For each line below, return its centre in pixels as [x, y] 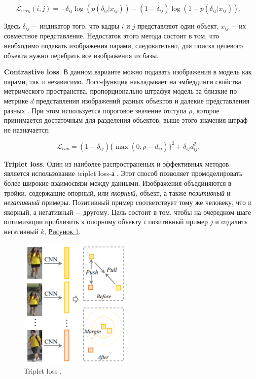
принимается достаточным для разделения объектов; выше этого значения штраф [126, 120]
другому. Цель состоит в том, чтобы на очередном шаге [167, 212]
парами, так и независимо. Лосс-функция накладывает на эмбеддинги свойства [123, 81]
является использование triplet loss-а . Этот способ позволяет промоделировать [123, 173]
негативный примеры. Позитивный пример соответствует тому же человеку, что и [128, 202]
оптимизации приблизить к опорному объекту [73, 222]
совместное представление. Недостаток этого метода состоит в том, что [111, 36]
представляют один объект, [178, 26]
